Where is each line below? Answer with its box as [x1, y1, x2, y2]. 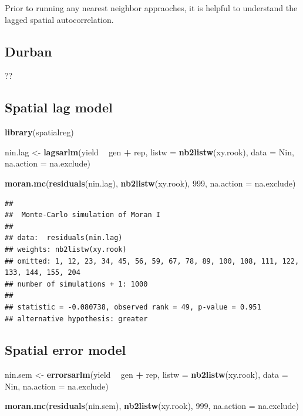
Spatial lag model [5, 98, 113, 117]
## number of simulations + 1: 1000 [5, 279, 148, 288]
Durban [5, 42, 52, 60]
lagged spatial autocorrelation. [5, 13, 114, 25]
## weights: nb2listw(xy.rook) [5, 245, 127, 254]
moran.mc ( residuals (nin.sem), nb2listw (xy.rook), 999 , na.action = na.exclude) [5, 400, 299, 412]
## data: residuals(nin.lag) [5, 234, 123, 242]
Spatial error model [5, 341, 126, 359]
